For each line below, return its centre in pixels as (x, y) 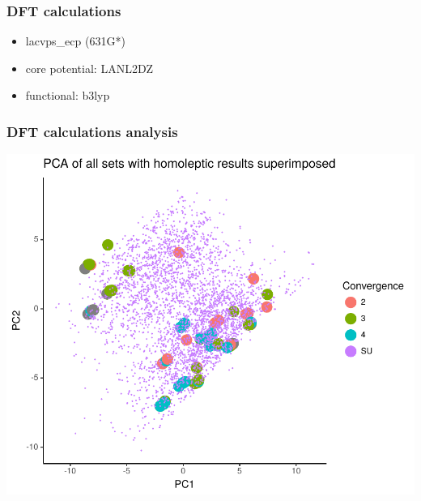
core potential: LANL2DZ (89, 68)
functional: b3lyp (68, 95)
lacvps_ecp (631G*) (75, 41)
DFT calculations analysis (92, 131)
